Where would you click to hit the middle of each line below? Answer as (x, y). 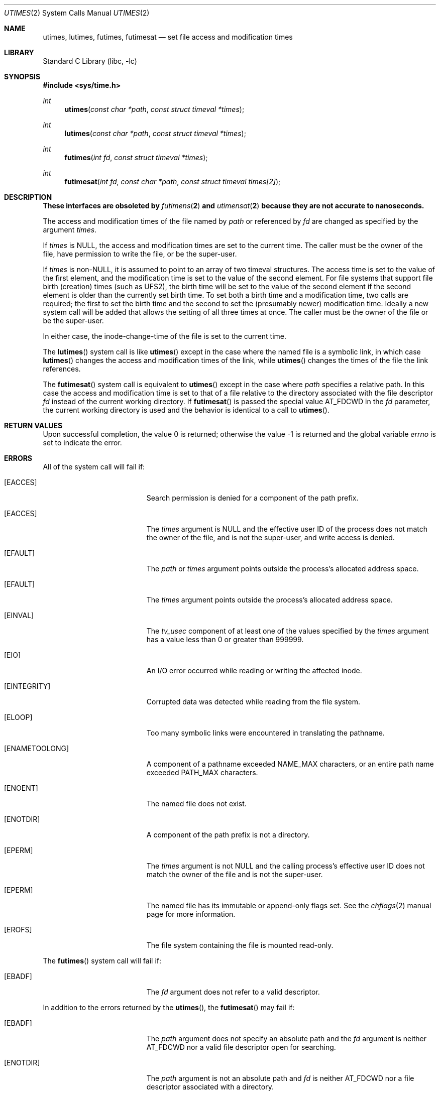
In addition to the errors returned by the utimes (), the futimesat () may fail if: (169, 1007)
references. (62, 369)
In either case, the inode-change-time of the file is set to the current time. (165, 336)
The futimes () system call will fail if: (102, 961)
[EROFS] (18, 930)
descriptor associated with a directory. (210, 1087)
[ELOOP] (18, 717)
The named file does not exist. (196, 804)
